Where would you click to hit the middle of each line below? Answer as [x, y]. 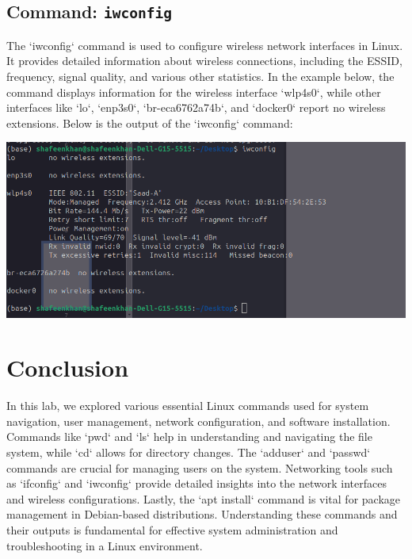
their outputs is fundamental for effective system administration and [172, 530]
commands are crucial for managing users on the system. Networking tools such [200, 467]
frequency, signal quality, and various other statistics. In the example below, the [200, 76]
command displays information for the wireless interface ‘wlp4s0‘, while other [194, 92]
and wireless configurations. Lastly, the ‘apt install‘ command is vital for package [204, 498]
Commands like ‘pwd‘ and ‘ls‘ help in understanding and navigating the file [189, 436]
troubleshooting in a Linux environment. [105, 545]
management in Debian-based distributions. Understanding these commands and [202, 514]
